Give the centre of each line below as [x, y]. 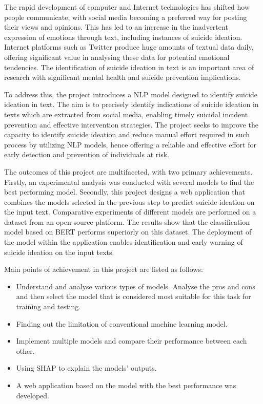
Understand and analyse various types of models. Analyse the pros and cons [136, 286]
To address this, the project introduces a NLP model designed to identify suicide [131, 94]
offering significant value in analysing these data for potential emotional [117, 57]
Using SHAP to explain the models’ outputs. [86, 368]
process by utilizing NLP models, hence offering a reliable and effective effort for [130, 144]
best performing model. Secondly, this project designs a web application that [125, 192]
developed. [33, 395]
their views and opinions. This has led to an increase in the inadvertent [116, 27]
